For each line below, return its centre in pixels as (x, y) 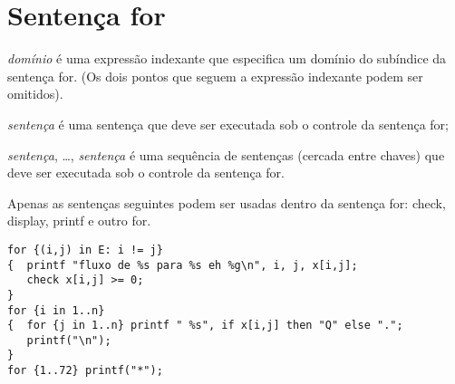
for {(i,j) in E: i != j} (85, 250)
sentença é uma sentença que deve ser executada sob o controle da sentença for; (228, 124)
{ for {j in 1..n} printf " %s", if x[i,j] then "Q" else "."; (205, 326)
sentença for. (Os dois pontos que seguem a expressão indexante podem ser (215, 76)
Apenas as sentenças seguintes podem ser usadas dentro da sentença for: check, (227, 202)
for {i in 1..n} (56, 310)
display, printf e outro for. (79, 221)
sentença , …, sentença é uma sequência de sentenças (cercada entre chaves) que (226, 154)
